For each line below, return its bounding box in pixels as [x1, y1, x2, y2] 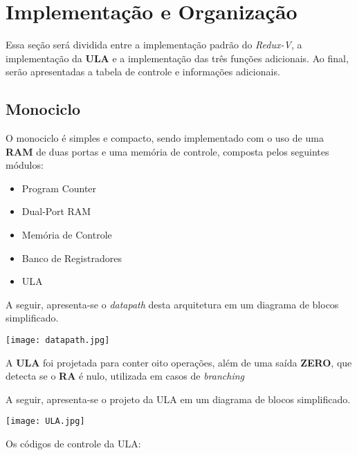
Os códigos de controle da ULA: [6, 436, 141, 451]
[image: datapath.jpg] [6, 335, 110, 346]
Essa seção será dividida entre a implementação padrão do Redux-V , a [6, 37, 302, 52]
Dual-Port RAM [21, 204, 91, 219]
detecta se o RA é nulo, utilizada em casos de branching [6, 369, 244, 383]
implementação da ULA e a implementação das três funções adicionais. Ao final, [6, 50, 349, 65]
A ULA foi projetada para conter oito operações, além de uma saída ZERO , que [6, 355, 352, 369]
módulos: [6, 158, 44, 172]
